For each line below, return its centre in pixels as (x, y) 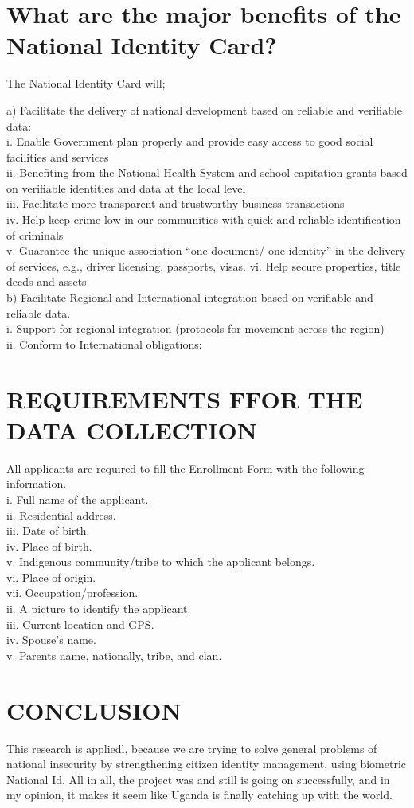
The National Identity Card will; (86, 83)
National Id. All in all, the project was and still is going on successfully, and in (198, 779)
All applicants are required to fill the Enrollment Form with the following (186, 468)
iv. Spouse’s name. (51, 640)
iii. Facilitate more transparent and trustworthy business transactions (176, 203)
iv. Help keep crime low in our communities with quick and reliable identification (204, 219)
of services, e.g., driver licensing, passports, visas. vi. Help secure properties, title (204, 265)
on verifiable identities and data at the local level (126, 187)
